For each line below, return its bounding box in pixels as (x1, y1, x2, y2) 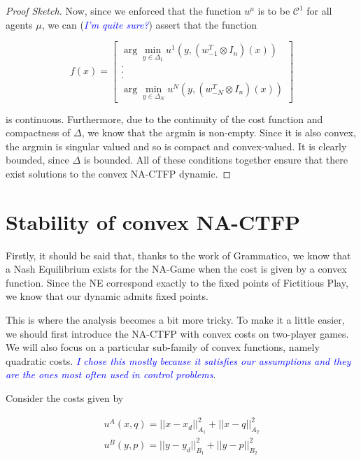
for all (306, 3, 332, 17)
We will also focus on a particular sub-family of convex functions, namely (6, 340, 320, 354)
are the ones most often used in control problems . (6, 367, 216, 382)
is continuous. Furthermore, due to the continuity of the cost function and (6, 111, 323, 126)
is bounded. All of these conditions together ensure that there (83, 152, 348, 167)
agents (6, 17, 33, 31)
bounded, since (6, 152, 69, 167)
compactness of (6, 125, 71, 140)
